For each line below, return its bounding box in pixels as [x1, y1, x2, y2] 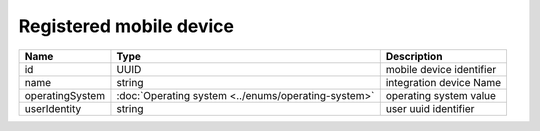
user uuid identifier [385, 101, 475, 115]
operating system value [385, 88, 497, 102]
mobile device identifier [385, 62, 497, 76]
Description [385, 49, 443, 63]
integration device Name [385, 75, 502, 89]
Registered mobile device [18, 15, 235, 37]
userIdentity [24, 101, 82, 115]
